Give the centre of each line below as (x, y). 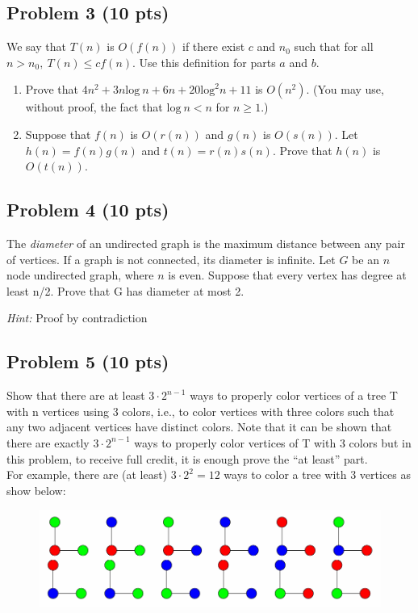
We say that (36, 46)
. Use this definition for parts (204, 62)
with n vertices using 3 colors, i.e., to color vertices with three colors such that (201, 411)
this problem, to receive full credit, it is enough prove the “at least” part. (187, 458)
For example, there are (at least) (87, 474)
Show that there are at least (76, 395)
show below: (36, 490)
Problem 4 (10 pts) (88, 210)
